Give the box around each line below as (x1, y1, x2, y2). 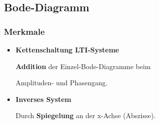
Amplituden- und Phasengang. (15, 77, 108, 88)
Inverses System (15, 94, 71, 104)
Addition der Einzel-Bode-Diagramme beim (15, 61, 151, 71)
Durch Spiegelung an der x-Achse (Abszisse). (15, 110, 156, 121)
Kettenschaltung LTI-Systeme (15, 45, 119, 54)
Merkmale (4, 25, 45, 37)
